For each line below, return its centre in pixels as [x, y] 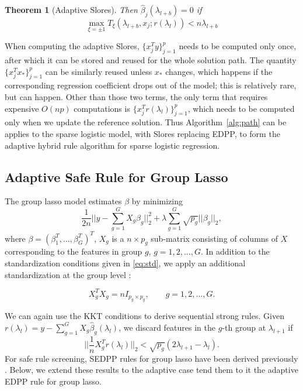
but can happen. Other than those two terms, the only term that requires [136, 97]
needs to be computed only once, [238, 46]
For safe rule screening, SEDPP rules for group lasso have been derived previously [151, 358]
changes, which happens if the [219, 71]
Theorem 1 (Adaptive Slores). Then [71, 10]
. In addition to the [235, 251]
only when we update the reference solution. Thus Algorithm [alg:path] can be [146, 122]
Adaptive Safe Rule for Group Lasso [116, 176]
